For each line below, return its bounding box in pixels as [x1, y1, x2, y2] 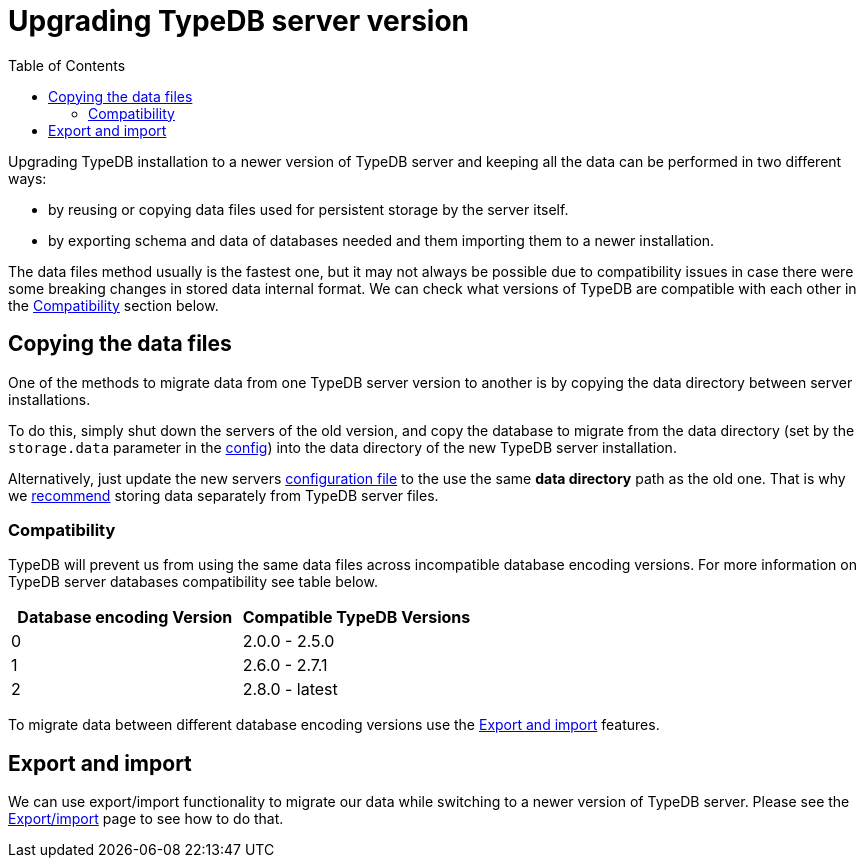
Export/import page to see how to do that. [8, 810, 284, 828]
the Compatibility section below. [8, 296, 219, 314]
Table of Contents [8, 56, 126, 74]
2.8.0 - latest [242, 679, 338, 700]
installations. [8, 390, 91, 408]
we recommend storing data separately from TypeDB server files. [8, 486, 439, 504]
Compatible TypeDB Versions [242, 607, 471, 628]
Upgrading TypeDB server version [8, 4, 470, 38]
